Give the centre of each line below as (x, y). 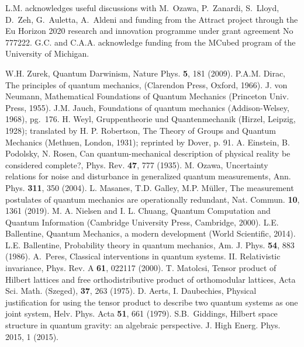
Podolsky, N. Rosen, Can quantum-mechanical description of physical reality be (148, 153)
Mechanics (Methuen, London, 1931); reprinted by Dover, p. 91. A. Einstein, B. (148, 142)
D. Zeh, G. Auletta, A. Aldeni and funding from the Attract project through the (152, 19)
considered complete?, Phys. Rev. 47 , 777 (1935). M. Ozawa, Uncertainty (137, 164)
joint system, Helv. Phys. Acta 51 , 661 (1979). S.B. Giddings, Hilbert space (141, 313)
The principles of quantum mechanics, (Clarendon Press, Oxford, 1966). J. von (146, 84)
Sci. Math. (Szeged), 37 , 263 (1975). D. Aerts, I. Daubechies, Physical (131, 291)
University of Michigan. (47, 53)
